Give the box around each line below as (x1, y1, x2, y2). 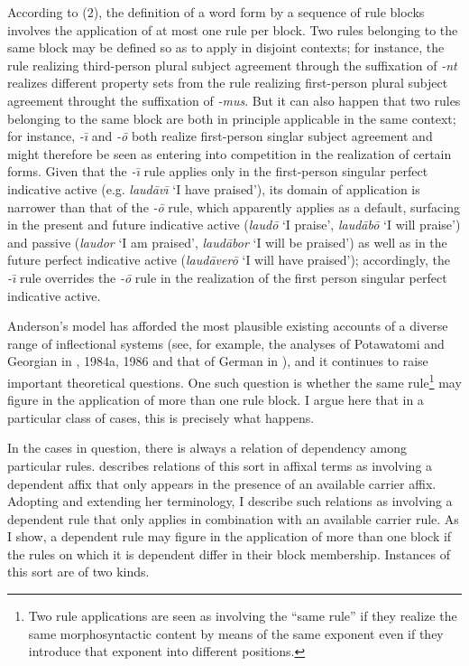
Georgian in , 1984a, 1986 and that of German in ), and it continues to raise (7, 352, 428, 371)
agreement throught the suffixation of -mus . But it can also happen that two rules (7, 90, 461, 109)
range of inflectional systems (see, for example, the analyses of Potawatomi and (7, 333, 445, 352)
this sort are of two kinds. (7, 562, 150, 581)
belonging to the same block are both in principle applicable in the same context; (7, 108, 456, 127)
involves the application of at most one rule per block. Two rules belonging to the (7, 20, 458, 39)
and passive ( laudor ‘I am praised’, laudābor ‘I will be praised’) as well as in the (7, 232, 447, 251)
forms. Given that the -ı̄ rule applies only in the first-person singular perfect (7, 162, 428, 181)
